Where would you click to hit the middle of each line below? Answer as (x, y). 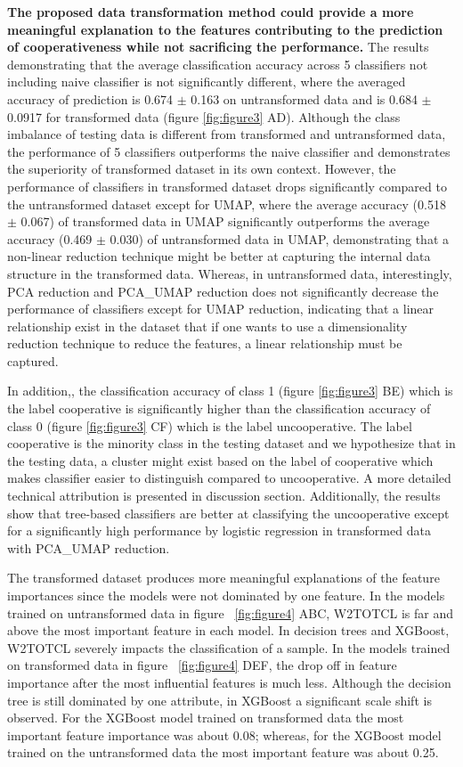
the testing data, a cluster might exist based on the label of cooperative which (220, 460)
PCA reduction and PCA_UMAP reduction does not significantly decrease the (223, 291)
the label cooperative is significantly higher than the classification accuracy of (219, 408)
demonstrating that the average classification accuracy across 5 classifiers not (218, 64)
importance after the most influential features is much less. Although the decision (229, 682)
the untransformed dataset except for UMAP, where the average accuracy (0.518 (227, 204)
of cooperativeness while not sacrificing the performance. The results (218, 47)
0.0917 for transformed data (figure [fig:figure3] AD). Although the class (204, 116)
